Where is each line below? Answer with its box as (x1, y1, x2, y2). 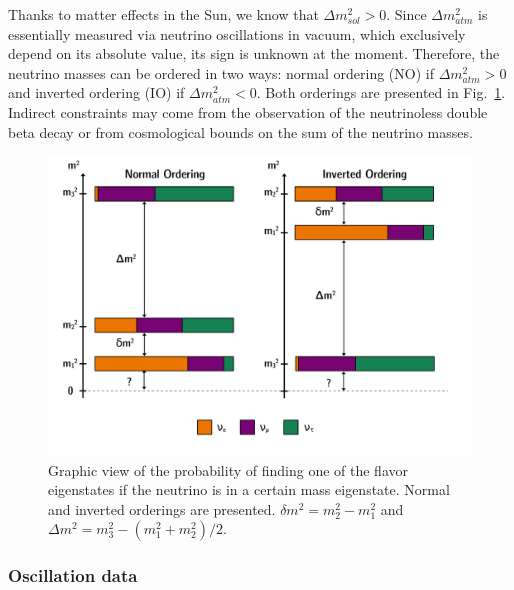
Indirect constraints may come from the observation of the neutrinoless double (8, 101, 488, 122)
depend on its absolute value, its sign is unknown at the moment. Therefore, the (8, 43, 500, 64)
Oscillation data (8, 563, 138, 588)
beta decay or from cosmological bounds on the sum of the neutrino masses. (8, 121, 473, 142)
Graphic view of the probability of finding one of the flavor (48, 459, 408, 480)
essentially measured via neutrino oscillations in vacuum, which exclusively (8, 23, 466, 44)
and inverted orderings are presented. (48, 498, 276, 519)
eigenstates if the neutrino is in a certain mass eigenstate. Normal (48, 479, 450, 500)
